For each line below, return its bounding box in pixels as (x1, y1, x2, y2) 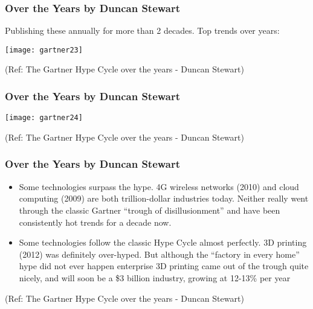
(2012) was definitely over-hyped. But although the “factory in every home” (19, 247, 300, 260)
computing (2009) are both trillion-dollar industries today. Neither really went (19, 192, 309, 205)
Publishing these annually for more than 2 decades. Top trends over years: (5, 24, 280, 37)
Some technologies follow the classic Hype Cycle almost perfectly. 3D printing (19, 236, 307, 249)
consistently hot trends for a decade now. (19, 215, 172, 228)
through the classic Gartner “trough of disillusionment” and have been (19, 203, 280, 216)
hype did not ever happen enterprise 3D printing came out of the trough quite (19, 260, 309, 272)
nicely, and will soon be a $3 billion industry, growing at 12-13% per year (19, 271, 291, 284)
